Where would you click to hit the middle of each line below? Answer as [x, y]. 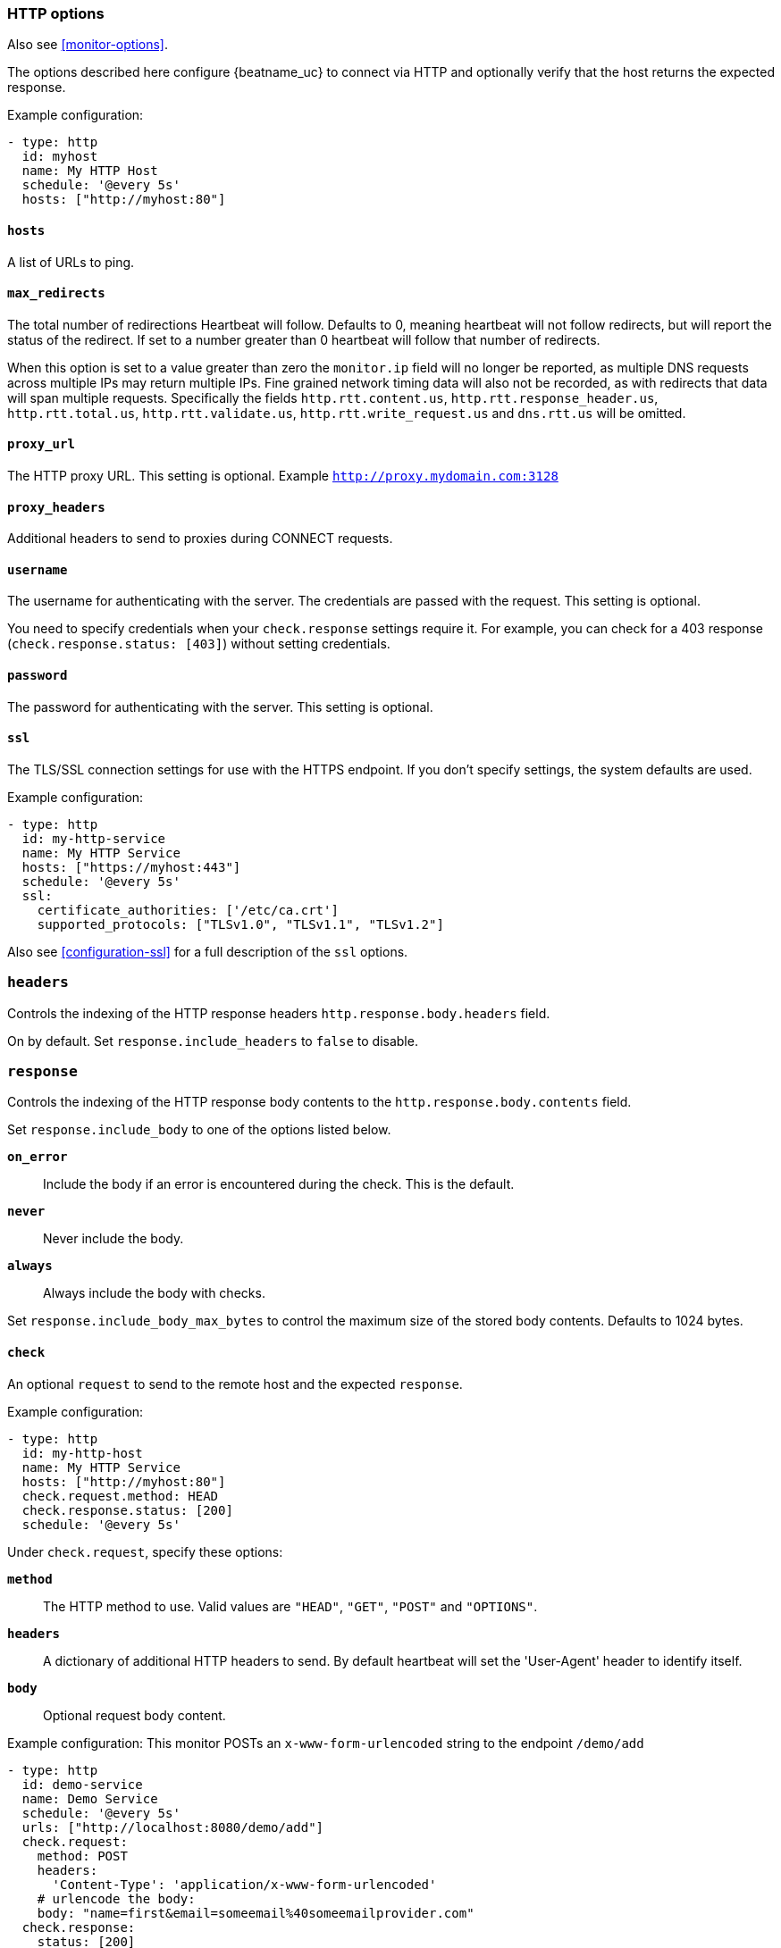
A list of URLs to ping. [71, 262]
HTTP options [56, 13]
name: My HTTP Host [90, 171]
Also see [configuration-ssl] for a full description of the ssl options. [208, 951]
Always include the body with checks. [154, 1293]
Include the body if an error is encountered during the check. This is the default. [279, 1184]
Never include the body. [113, 1239]
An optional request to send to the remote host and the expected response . [235, 1384]
